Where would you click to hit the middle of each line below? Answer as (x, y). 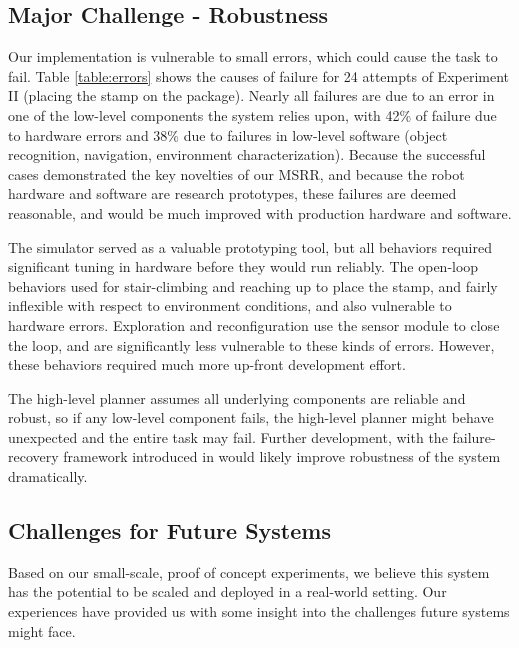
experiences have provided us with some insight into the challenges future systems (259, 611)
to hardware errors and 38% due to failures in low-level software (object (228, 134)
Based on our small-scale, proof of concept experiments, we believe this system (249, 571)
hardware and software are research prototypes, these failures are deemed (232, 193)
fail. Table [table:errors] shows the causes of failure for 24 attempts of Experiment (259, 75)
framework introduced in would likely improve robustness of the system (282, 456)
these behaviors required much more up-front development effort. (207, 364)
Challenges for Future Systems (169, 530)
